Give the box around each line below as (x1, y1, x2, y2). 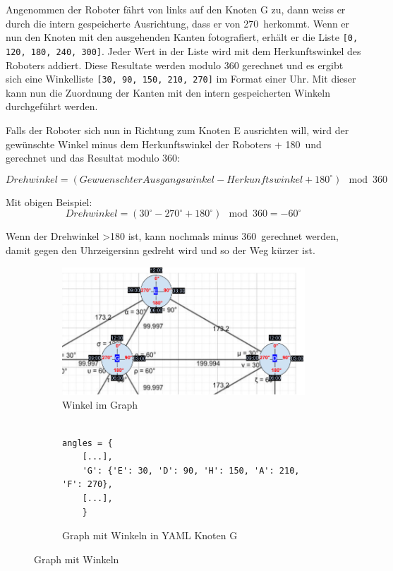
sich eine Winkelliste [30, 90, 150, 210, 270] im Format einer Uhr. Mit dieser (6, 71, 356, 86)
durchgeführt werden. (6, 99, 98, 114)
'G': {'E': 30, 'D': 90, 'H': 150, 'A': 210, (82, 465, 300, 476)
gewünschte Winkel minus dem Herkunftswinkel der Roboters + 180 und (6, 136, 322, 151)
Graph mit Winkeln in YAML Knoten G (62, 528, 238, 543)
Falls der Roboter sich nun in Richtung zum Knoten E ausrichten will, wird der (6, 122, 349, 137)
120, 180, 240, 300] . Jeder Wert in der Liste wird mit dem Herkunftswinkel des (6, 43, 361, 58)
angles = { (62, 438, 113, 448)
